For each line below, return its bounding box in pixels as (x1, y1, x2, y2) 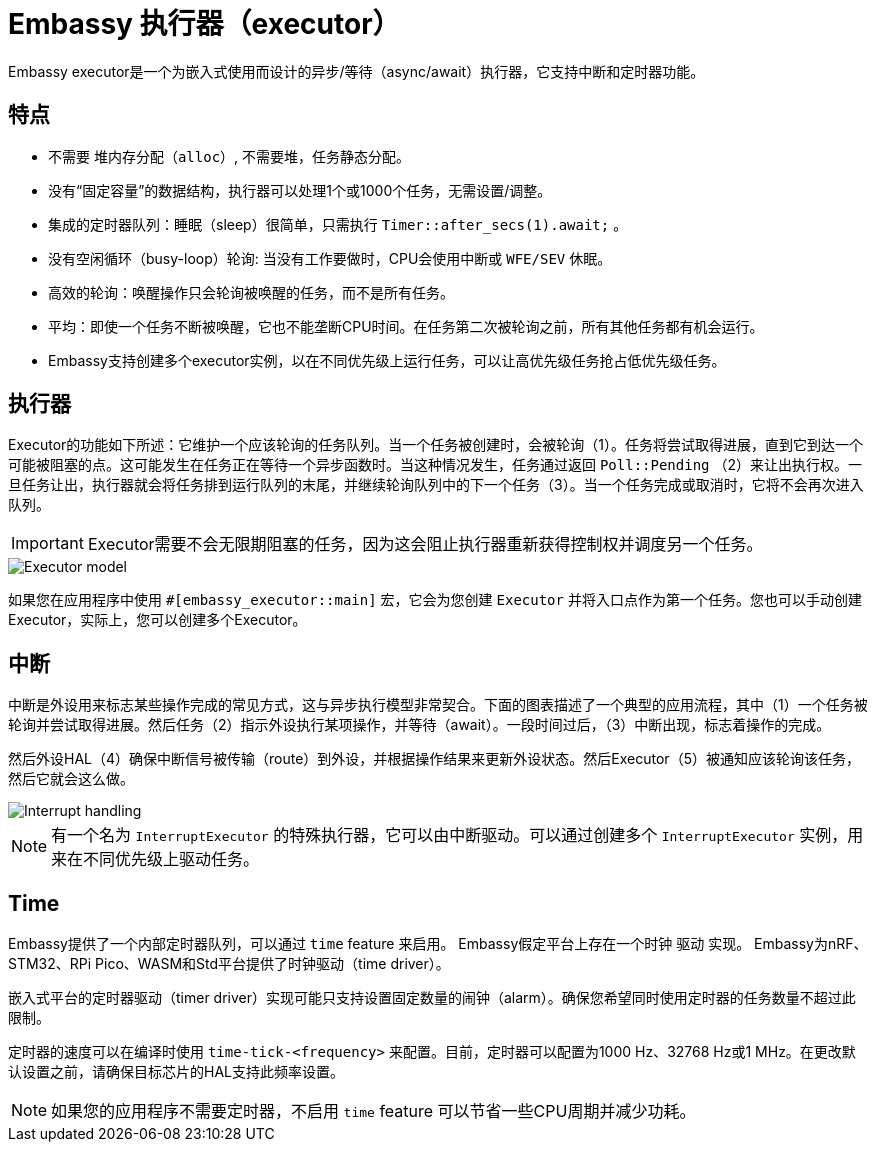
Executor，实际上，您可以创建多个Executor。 (8, 611, 307, 629)
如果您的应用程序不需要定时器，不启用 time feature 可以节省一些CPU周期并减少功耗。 (51, 1101, 696, 1122)
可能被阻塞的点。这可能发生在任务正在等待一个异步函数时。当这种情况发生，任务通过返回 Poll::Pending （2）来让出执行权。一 (8, 456, 862, 474)
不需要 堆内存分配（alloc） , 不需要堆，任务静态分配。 (48, 147, 411, 165)
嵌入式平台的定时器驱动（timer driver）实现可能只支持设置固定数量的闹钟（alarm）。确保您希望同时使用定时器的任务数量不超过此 (8, 989, 856, 1007)
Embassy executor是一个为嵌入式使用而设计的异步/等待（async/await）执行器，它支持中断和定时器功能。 (8, 62, 705, 80)
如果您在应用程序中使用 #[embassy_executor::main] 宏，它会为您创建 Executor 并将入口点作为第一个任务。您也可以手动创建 (8, 591, 862, 609)
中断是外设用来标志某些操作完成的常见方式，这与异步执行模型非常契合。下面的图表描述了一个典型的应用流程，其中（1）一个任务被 (8, 696, 868, 714)
